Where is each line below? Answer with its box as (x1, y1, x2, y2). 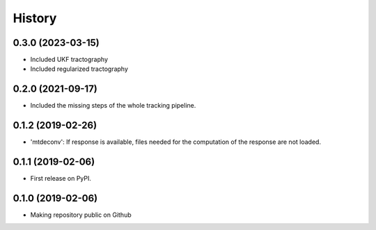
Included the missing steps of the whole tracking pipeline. (30, 101, 196, 110)
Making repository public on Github (30, 211, 132, 219)
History (13, 10, 57, 26)
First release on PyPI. (30, 174, 92, 183)
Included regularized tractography (30, 65, 129, 73)
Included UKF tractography (30, 56, 108, 64)
